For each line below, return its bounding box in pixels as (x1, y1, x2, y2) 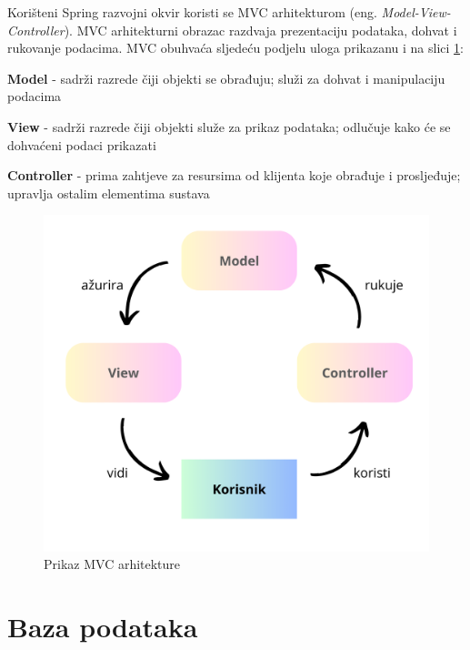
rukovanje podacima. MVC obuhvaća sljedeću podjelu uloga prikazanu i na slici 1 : (7, 38, 464, 57)
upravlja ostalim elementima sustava (7, 183, 210, 202)
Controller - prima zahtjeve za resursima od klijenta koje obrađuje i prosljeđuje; (7, 166, 461, 185)
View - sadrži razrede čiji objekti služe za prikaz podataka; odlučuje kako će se (7, 117, 451, 136)
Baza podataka (7, 608, 198, 645)
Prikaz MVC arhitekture (44, 554, 181, 574)
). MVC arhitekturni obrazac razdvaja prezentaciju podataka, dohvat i (64, 20, 457, 39)
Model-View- (381, 3, 451, 21)
